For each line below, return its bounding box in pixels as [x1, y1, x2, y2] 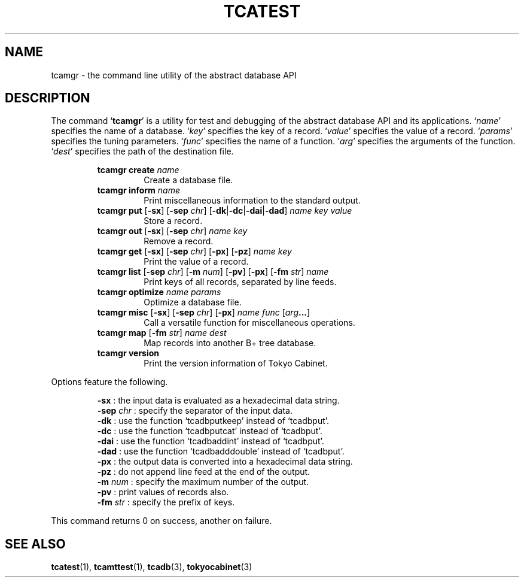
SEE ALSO [5, 536, 66, 551]
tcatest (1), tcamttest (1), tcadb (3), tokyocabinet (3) [51, 562, 252, 572]
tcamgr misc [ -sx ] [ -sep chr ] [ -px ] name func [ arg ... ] [97, 307, 310, 318]
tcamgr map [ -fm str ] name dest [97, 328, 227, 338]
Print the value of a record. [144, 256, 249, 267]
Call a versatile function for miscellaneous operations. [144, 317, 355, 328]
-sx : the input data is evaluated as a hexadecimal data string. [97, 395, 340, 406]
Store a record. [144, 216, 203, 226]
